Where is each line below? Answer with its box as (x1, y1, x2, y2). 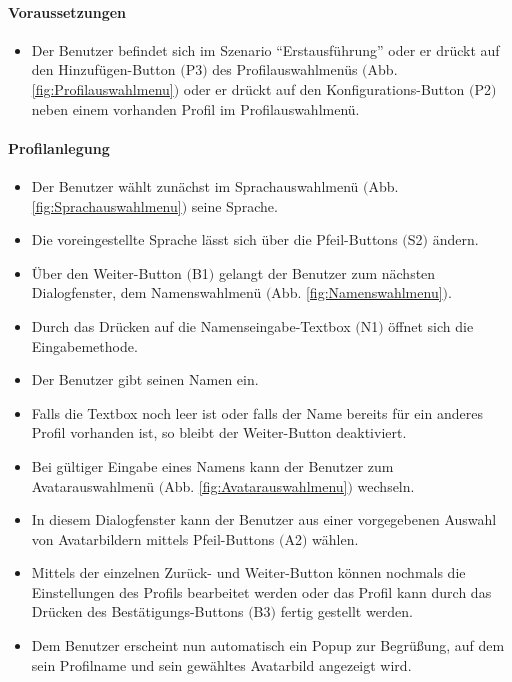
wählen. (312, 528, 359, 549)
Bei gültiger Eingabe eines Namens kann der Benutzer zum (31, 455, 394, 476)
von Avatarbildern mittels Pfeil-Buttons (31, 528, 275, 549)
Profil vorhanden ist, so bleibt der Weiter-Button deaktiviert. (31, 422, 407, 443)
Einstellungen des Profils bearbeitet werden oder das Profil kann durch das (31, 581, 492, 602)
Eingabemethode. (31, 335, 138, 356)
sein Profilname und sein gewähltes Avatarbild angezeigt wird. (31, 654, 412, 675)
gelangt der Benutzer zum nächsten (218, 262, 436, 283)
